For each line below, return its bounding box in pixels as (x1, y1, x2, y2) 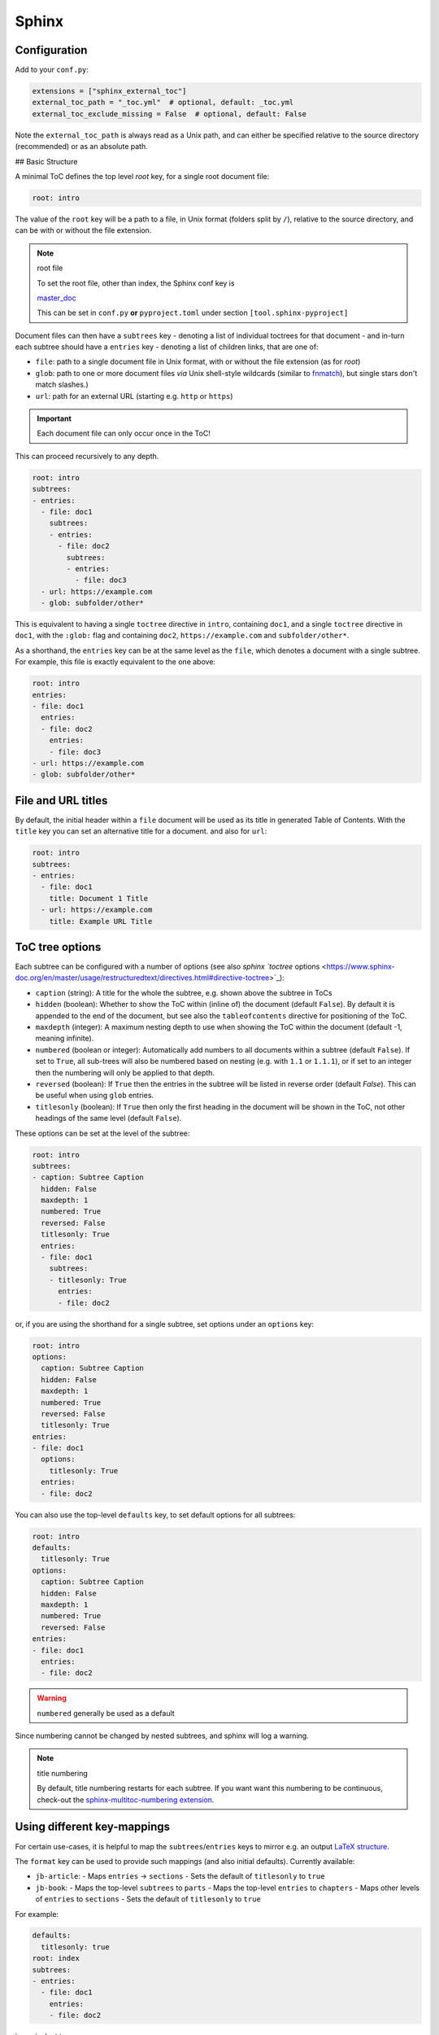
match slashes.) (35, 379, 89, 390)
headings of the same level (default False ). (35, 1114, 182, 1123)
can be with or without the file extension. (15, 225, 152, 235)
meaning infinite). (35, 1034, 94, 1044)
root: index (32, 1954, 80, 1963)
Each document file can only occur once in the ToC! (37, 428, 211, 439)
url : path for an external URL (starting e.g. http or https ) (35, 391, 233, 400)
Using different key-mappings (15, 1820, 171, 1834)
